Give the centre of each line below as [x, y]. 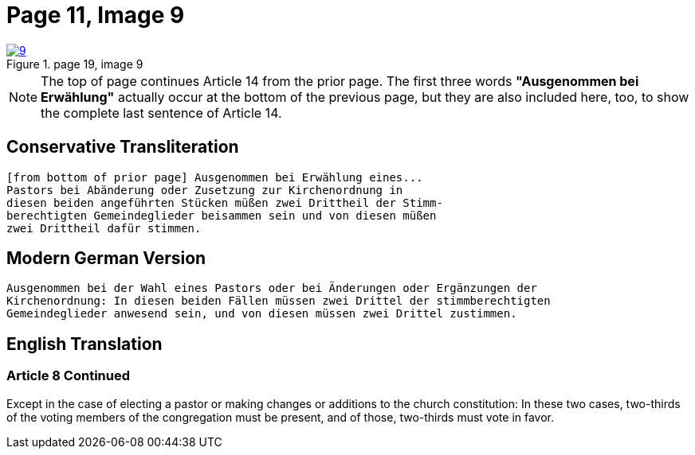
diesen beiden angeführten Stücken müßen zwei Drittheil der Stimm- [225, 202]
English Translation [84, 344]
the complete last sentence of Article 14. [161, 113]
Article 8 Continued [68, 376]
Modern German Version [106, 259]
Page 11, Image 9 [96, 15]
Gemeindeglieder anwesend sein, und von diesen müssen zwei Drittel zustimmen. [262, 314]
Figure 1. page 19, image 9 [75, 64]
